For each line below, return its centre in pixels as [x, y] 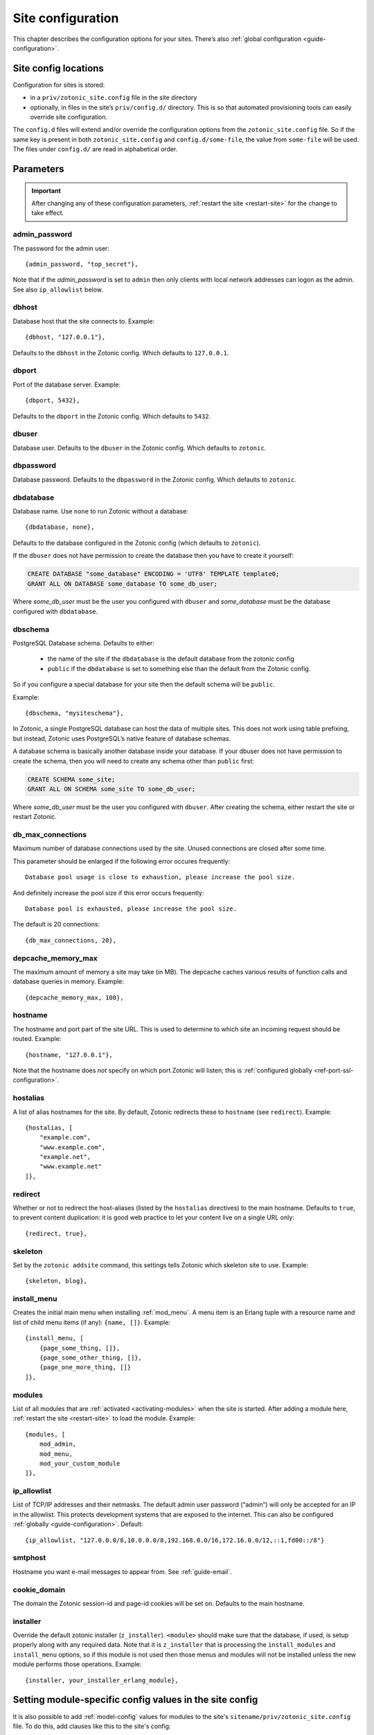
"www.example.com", [72, 1147]
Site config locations [58, 68]
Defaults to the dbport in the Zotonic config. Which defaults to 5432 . [112, 416]
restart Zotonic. [35, 817]
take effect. [48, 213]
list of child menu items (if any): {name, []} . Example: [92, 1322]
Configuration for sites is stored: [59, 85]
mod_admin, [58, 1444]
